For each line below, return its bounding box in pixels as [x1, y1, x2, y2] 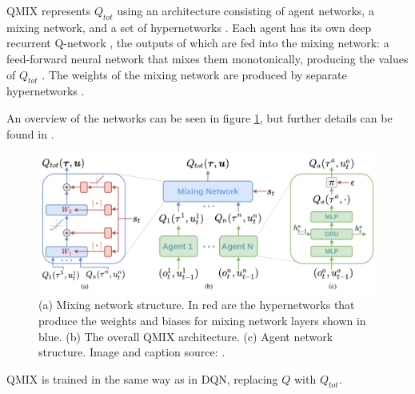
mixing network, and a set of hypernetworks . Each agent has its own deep [6, 18, 372, 35]
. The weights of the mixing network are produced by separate [42, 66, 347, 82]
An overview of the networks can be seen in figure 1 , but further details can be [6, 109, 393, 126]
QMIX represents [6, 2, 91, 18]
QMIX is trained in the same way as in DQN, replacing [6, 370, 278, 387]
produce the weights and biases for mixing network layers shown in [38, 312, 366, 328]
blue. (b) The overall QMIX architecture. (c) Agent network [38, 328, 333, 344]
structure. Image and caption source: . [38, 344, 225, 360]
